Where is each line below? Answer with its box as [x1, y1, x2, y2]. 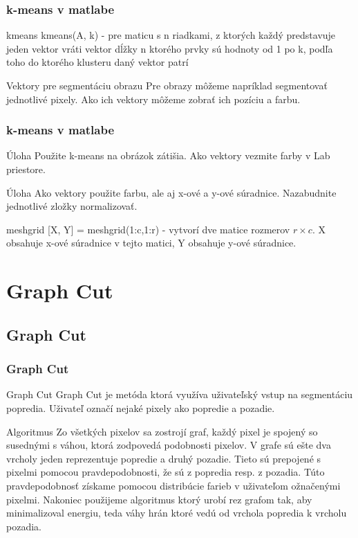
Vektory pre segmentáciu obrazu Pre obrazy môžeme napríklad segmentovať [6, 78, 328, 92]
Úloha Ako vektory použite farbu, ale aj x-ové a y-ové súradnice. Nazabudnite [6, 185, 337, 199]
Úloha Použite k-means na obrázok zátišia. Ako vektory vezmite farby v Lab [6, 148, 330, 163]
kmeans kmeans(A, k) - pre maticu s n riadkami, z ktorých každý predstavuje [6, 28, 336, 42]
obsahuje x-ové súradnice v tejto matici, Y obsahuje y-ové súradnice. [6, 235, 296, 250]
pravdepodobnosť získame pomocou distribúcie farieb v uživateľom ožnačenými [6, 478, 341, 492]
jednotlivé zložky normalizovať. [6, 199, 138, 213]
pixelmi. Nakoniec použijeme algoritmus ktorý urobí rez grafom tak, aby [6, 492, 312, 506]
